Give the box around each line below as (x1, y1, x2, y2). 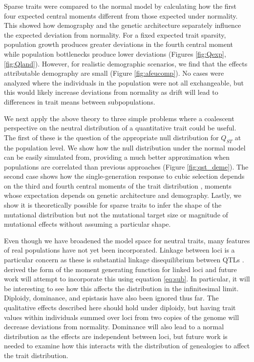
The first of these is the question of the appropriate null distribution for (4, 132, 219, 142)
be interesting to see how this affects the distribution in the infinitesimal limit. (4, 283, 239, 293)
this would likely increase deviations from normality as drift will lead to (4, 87, 218, 97)
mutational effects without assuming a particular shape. (4, 219, 171, 229)
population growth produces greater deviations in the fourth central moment (4, 39, 233, 49)
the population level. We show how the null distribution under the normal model (4, 142, 246, 152)
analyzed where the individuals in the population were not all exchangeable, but (4, 77, 244, 87)
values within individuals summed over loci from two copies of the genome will (4, 312, 239, 322)
